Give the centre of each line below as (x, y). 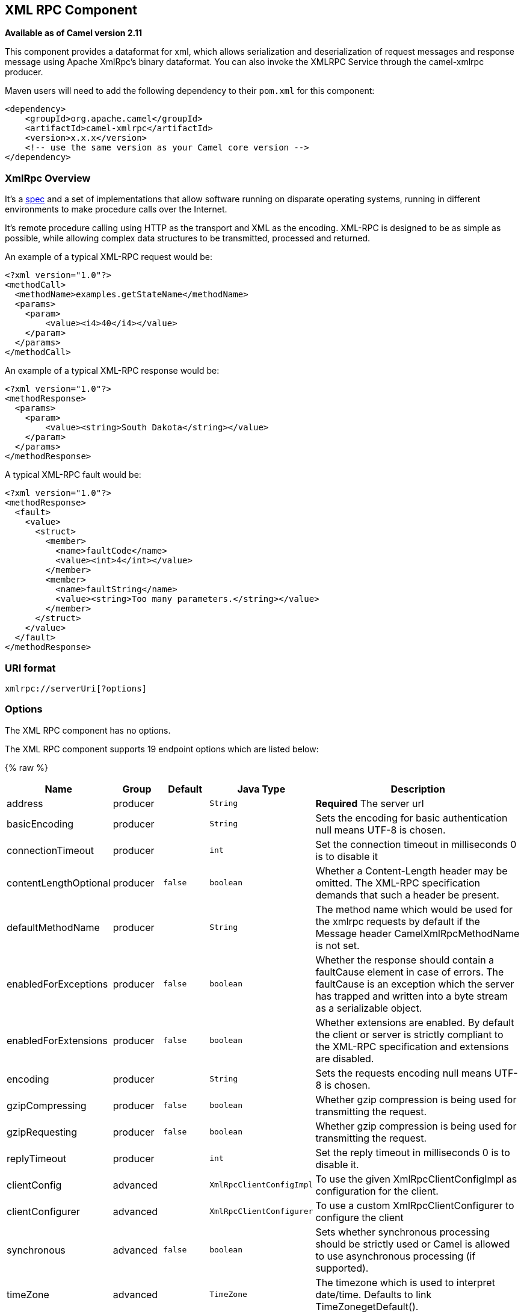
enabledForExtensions (57, 1040)
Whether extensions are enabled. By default (415, 1022)
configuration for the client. (377, 1191)
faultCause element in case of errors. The (410, 972)
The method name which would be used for (414, 909)
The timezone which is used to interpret (405, 1282)
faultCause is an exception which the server (415, 984)
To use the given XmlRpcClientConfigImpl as (416, 1179)
